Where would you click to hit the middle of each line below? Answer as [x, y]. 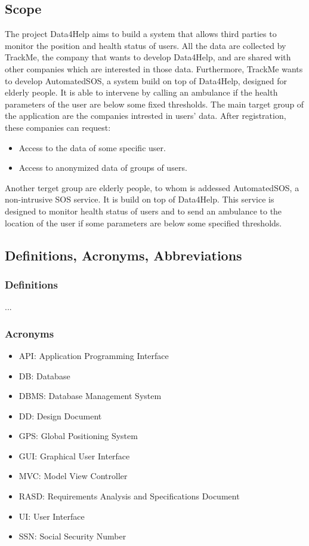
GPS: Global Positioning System [78, 436]
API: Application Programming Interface [94, 355]
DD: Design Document [60, 415]
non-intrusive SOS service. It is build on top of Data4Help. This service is [140, 199]
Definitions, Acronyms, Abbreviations [123, 255]
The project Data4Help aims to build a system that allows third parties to [141, 34]
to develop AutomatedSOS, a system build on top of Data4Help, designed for [146, 80]
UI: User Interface [52, 516]
